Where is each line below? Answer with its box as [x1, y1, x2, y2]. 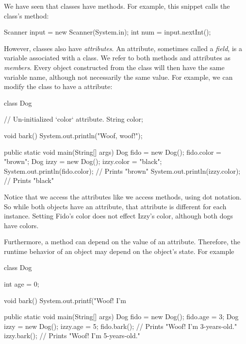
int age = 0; [4, 279, 39, 289]
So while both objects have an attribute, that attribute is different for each [4, 201, 227, 211]
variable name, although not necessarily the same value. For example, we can [4, 72, 233, 82]
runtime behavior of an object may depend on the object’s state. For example [4, 246, 234, 256]
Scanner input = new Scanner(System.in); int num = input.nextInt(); [4, 27, 211, 37]
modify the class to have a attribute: [4, 81, 113, 91]
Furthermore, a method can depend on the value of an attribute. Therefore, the [4, 236, 240, 247]
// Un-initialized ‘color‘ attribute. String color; [4, 114, 143, 124]
